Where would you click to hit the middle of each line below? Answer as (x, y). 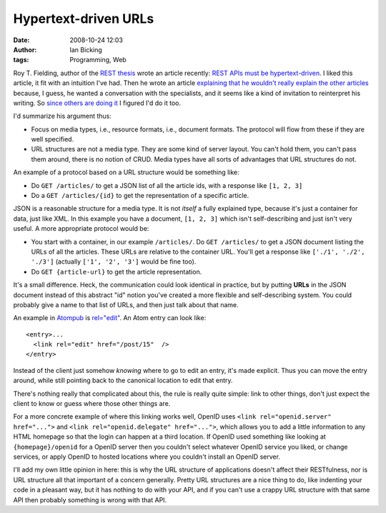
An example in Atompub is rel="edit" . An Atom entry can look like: (110, 318)
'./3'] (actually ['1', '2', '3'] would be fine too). (114, 262)
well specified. (53, 139)
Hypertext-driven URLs (84, 19)
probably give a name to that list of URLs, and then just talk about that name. (126, 304)
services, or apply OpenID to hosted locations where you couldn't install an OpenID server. (147, 457)
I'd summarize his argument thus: (63, 116)
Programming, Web (98, 60)
